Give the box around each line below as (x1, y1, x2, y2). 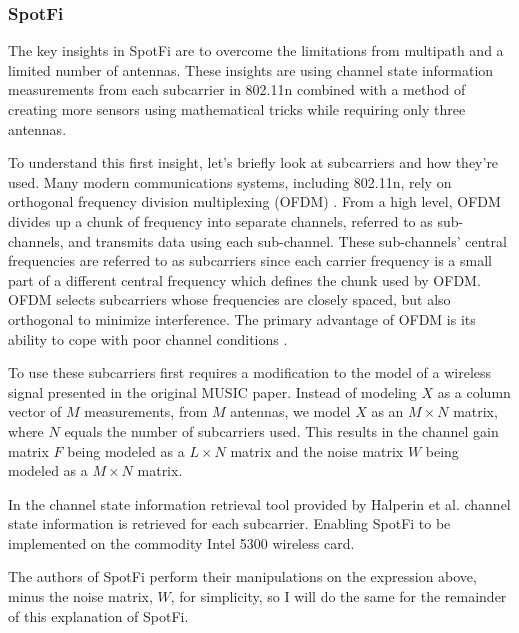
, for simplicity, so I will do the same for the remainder (170, 586, 507, 607)
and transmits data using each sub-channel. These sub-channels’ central (68, 230, 507, 251)
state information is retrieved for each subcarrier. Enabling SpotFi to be (8, 513, 451, 534)
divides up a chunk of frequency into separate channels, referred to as (8, 210, 433, 231)
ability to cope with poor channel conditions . (8, 328, 288, 349)
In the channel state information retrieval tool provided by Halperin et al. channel (8, 493, 511, 514)
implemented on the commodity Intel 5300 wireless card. (8, 532, 355, 553)
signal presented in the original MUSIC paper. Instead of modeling (8, 381, 417, 402)
